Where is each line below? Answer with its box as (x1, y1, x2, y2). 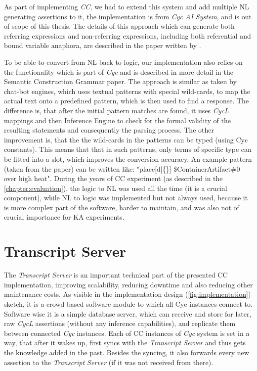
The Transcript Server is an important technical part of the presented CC (4, 270, 228, 280)
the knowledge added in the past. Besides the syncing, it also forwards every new (4, 347, 249, 357)
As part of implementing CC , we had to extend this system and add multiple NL (4, 1, 249, 11)
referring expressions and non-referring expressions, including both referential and (4, 30, 251, 41)
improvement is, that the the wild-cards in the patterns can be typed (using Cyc (4, 134, 248, 144)
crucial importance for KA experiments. (4, 212, 125, 222)
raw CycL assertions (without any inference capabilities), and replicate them (4, 318, 236, 328)
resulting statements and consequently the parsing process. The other (4, 125, 214, 135)
